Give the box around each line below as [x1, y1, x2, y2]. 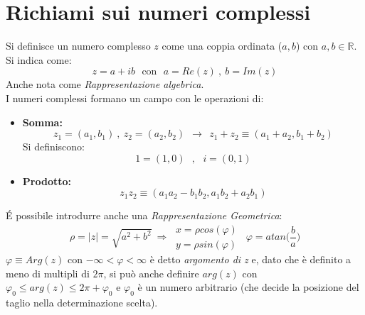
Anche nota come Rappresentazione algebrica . [6, 77, 204, 92]
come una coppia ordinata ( [162, 38, 282, 53]
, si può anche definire [103, 265, 199, 280]
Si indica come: [6, 52, 72, 67]
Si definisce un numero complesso [6, 38, 151, 53]
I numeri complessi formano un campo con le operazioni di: [6, 90, 264, 105]
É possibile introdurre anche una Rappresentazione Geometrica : [6, 208, 282, 223]
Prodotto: [22, 173, 71, 188]
